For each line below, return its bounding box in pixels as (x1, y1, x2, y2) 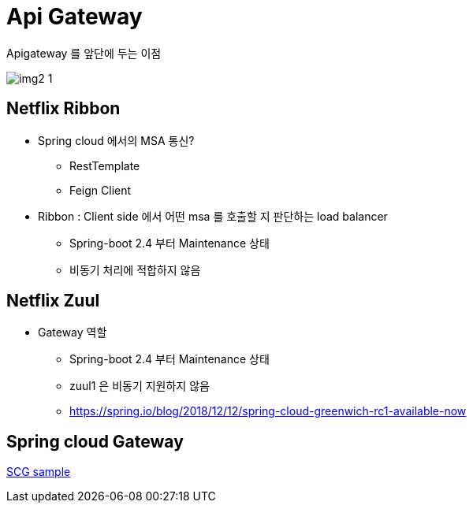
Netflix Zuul (6, 291, 100, 311)
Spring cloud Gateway (6, 431, 184, 451)
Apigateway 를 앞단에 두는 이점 (6, 46, 162, 60)
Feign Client (69, 183, 132, 197)
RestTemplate (69, 158, 140, 173)
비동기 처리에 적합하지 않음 (69, 262, 201, 277)
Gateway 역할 (38, 325, 107, 340)
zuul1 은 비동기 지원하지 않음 (69, 379, 210, 393)
